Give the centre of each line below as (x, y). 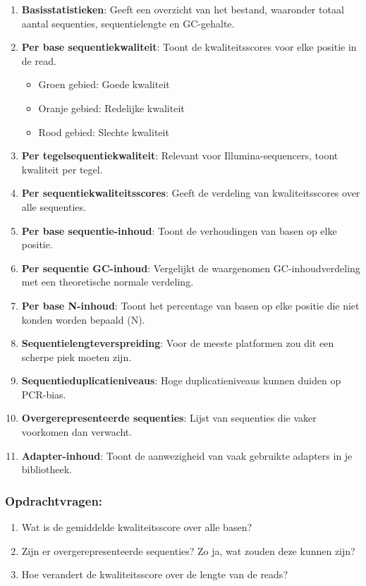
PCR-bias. (44, 394)
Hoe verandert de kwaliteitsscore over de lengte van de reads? (154, 574)
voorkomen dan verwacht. (77, 432)
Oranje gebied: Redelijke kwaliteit (111, 108)
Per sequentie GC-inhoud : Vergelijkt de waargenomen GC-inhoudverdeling (191, 268)
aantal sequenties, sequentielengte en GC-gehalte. (128, 23)
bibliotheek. (47, 469)
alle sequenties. (54, 206)
